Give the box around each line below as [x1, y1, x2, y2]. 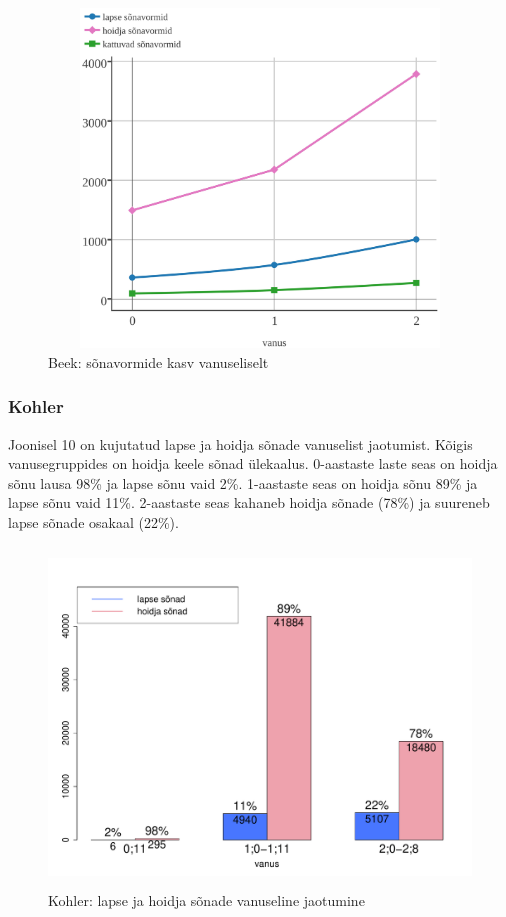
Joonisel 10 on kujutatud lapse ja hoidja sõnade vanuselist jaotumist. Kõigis [8, 433, 473, 454]
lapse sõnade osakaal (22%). [8, 511, 179, 532]
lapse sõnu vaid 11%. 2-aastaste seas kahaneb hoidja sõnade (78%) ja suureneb [8, 492, 490, 513]
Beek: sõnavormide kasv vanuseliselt [48, 351, 269, 372]
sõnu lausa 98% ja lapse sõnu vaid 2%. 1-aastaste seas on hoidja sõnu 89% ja [8, 472, 478, 493]
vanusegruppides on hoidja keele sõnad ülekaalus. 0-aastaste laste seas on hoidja [8, 453, 498, 474]
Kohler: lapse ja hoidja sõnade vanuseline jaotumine [48, 890, 365, 911]
